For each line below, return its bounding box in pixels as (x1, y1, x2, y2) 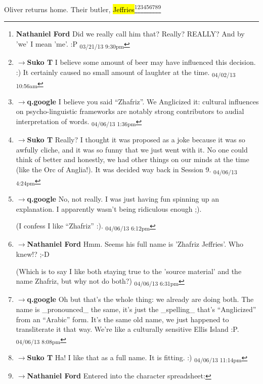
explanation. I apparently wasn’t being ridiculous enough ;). (16, 203, 202, 214)
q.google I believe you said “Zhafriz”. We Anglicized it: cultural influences (27, 96, 259, 106)
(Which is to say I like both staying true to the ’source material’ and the (16, 265, 242, 276)
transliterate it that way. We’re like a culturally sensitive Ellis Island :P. (16, 324, 239, 334)
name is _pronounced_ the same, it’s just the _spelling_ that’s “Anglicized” (16, 303, 256, 314)
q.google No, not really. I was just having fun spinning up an (27, 194, 219, 204)
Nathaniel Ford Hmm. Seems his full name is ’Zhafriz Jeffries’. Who (27, 239, 244, 249)
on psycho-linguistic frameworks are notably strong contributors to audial (16, 106, 244, 117)
